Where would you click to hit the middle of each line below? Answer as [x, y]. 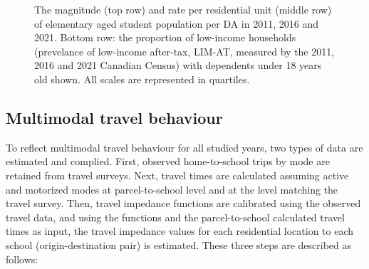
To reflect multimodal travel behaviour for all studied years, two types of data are [184, 147]
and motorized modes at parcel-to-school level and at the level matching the [172, 189]
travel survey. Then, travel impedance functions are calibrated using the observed [183, 203]
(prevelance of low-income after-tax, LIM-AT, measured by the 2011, [184, 51]
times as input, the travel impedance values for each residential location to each [180, 231]
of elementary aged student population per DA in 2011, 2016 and [176, 23]
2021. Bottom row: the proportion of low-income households [165, 37]
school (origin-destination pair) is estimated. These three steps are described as [179, 244]
